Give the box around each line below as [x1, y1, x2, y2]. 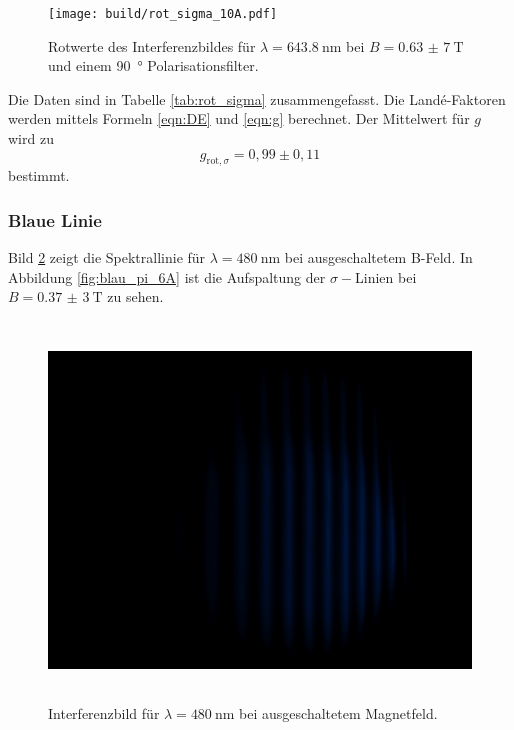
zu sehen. [107, 286, 164, 307]
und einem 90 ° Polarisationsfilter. [48, 55, 259, 76]
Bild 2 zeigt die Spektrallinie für [8, 247, 206, 268]
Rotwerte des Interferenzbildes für [48, 35, 256, 56]
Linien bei [355, 266, 417, 287]
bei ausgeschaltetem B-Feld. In [284, 247, 473, 268]
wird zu [8, 128, 54, 149]
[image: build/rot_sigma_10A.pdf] [48, 7, 278, 21]
